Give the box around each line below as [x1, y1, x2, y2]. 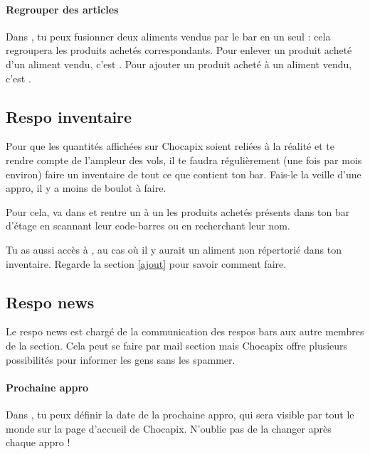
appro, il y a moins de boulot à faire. [6, 180, 166, 195]
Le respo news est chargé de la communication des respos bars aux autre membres [6, 324, 364, 339]
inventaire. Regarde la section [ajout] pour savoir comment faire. [6, 256, 287, 271]
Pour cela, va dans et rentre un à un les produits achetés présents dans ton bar [6, 204, 350, 219]
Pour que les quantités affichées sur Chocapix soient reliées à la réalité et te [6, 139, 334, 153]
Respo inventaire [6, 105, 132, 127]
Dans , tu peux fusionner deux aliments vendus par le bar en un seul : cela [6, 28, 331, 43]
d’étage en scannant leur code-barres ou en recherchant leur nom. [6, 218, 290, 233]
